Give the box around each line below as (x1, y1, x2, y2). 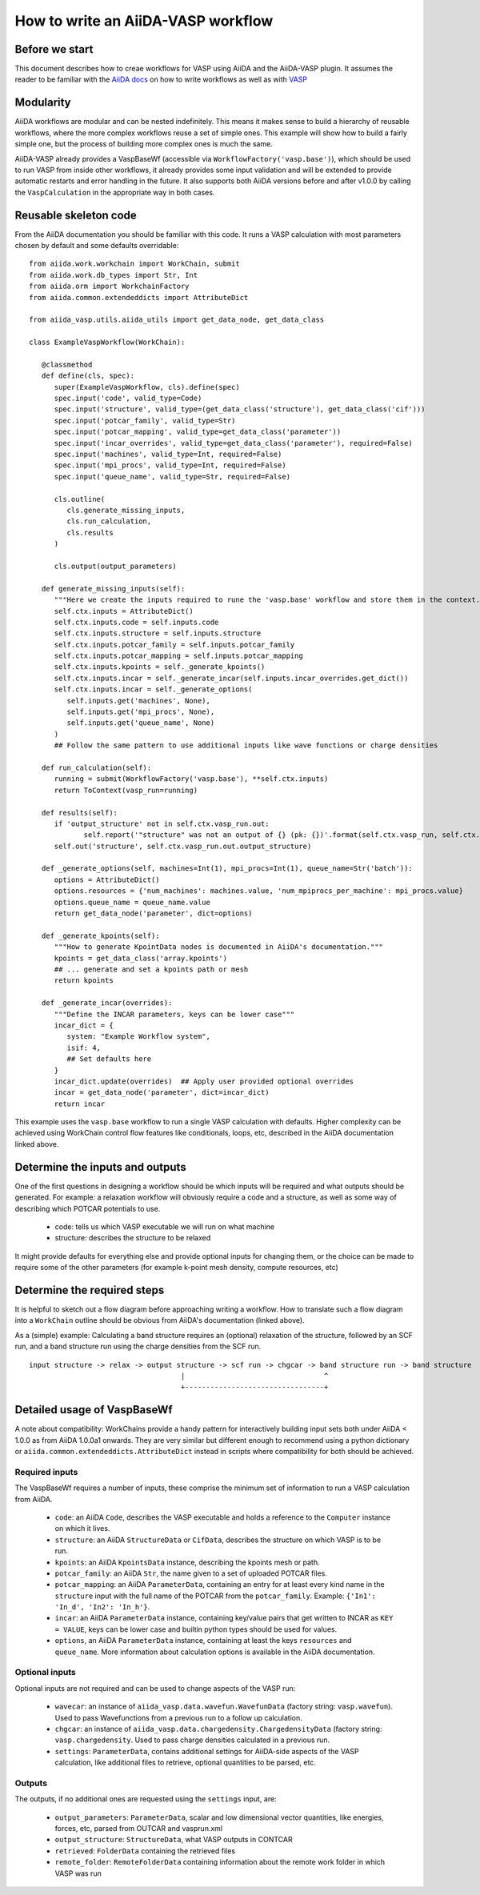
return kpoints (54, 976, 114, 985)
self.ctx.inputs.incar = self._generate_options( (54, 685, 253, 694)
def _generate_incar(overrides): (41, 999, 173, 1008)
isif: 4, (66, 1043, 102, 1052)
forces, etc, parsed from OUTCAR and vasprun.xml (54, 1824, 223, 1833)
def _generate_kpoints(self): (41, 931, 160, 940)
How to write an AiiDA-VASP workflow (14, 12, 274, 30)
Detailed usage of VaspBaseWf (14, 1403, 173, 1416)
